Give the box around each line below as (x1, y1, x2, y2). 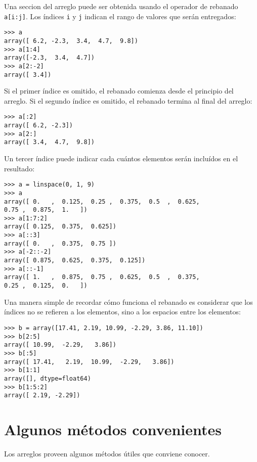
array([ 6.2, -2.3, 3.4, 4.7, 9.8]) (4, 37, 138, 44)
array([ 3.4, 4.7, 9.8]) (4, 138, 95, 146)
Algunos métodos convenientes (4, 419, 222, 439)
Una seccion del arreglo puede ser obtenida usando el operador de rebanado (4, 1, 238, 11)
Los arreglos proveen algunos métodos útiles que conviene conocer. (4, 448, 210, 458)
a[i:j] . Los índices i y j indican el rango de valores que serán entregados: (4, 11, 236, 21)
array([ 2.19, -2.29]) (4, 392, 80, 399)
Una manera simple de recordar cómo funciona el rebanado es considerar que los (4, 296, 253, 307)
